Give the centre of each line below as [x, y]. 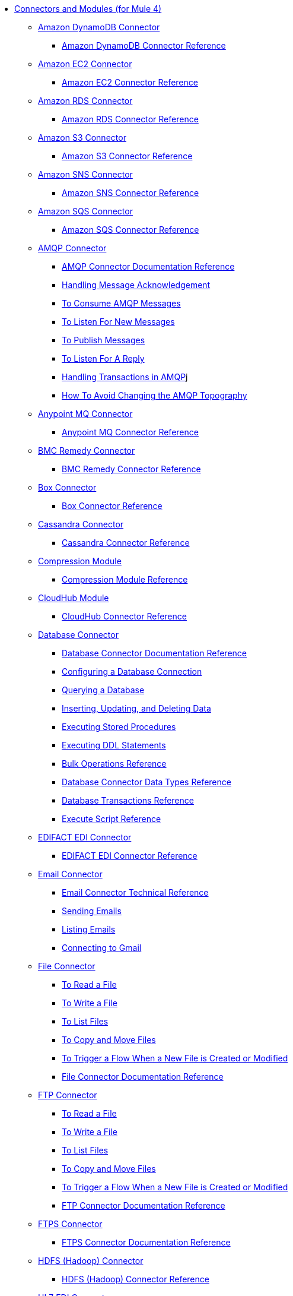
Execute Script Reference [112, 819]
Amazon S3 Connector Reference [127, 156]
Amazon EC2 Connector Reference [130, 82]
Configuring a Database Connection [132, 671]
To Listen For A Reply [103, 358]
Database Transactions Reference [128, 800]
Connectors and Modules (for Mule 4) [88, 9]
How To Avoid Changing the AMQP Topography [155, 395]
